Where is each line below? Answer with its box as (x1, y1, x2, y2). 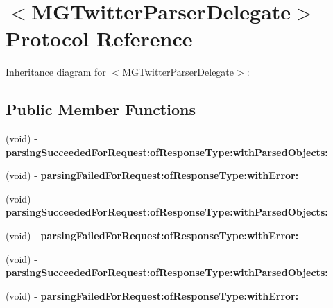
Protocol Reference (6, 24, 193, 53)
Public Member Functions (6, 99, 196, 120)
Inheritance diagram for (6, 65, 106, 79)
